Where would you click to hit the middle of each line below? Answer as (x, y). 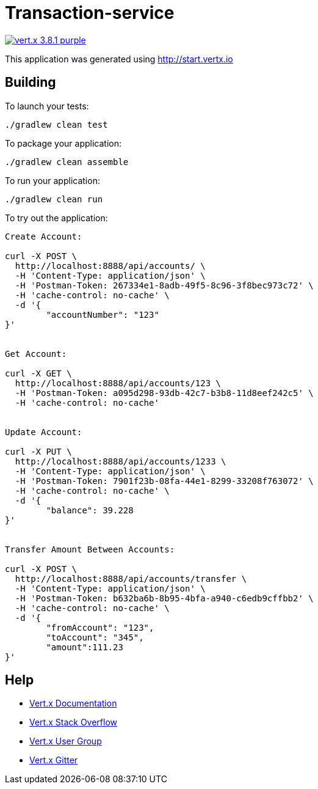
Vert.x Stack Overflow (74, 722)
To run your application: (52, 180)
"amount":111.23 (85, 647)
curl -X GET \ (38, 373)
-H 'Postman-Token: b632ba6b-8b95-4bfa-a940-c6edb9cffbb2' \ (164, 598)
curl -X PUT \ (38, 451)
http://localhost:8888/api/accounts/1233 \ (121, 461)
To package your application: (63, 143)
